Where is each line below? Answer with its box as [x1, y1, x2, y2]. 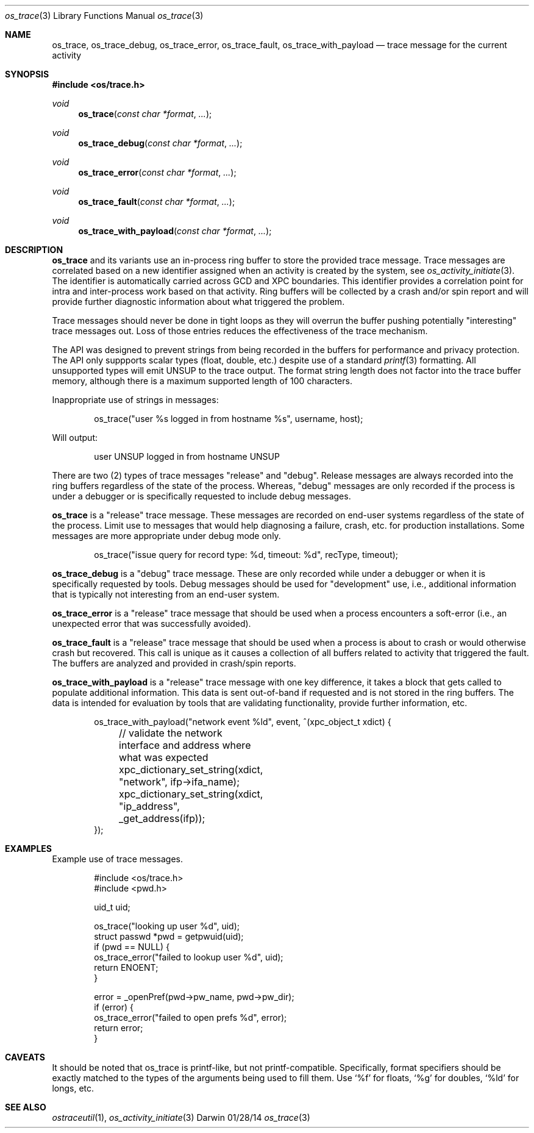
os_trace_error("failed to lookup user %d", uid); [94, 952, 283, 962]
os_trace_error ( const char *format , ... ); [78, 167, 237, 177]
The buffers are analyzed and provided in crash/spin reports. [52, 658, 296, 668]
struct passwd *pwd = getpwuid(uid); [94, 931, 244, 942]
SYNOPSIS [5, 69, 49, 79]
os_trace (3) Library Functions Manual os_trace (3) [5, 10, 204, 21]
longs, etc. [52, 1083, 94, 1093]
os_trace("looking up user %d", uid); [94, 921, 240, 931]
